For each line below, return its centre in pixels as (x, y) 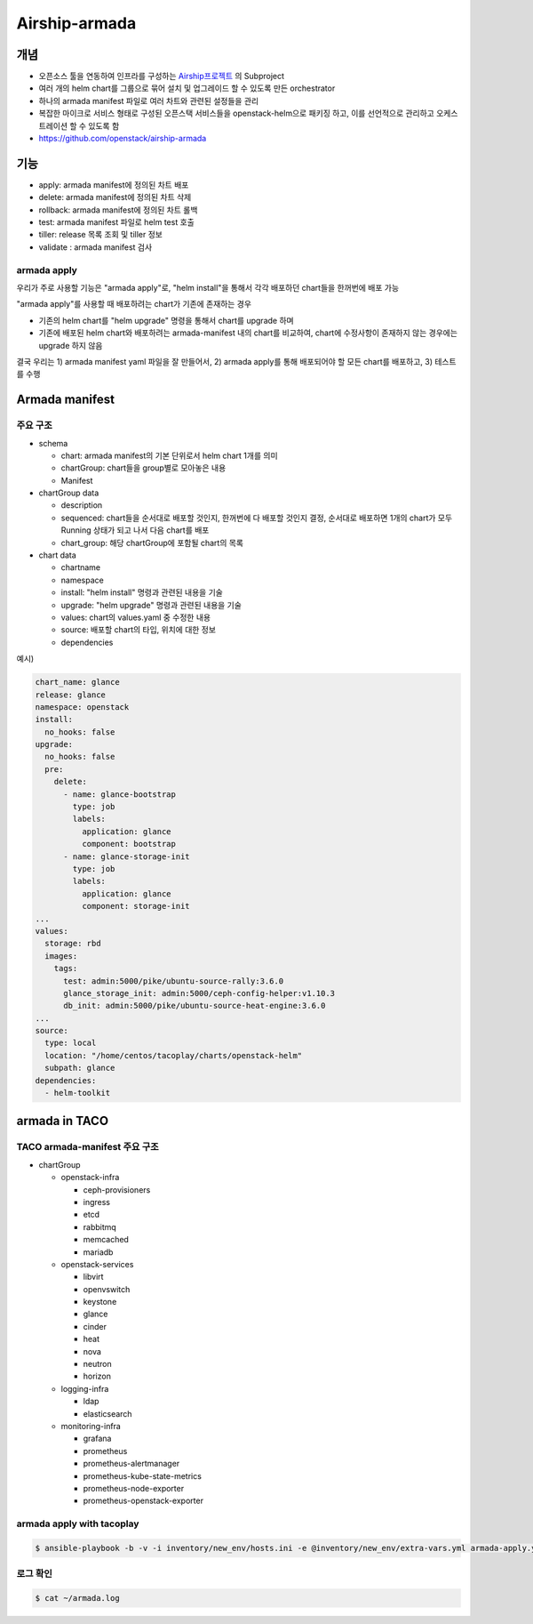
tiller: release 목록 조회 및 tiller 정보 (101, 235)
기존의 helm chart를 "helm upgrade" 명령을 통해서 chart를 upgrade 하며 (166, 320)
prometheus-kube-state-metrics (142, 1475)
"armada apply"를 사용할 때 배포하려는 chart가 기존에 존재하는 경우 (134, 304)
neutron (97, 1364)
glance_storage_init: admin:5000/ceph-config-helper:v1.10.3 (199, 993)
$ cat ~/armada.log (77, 1598)
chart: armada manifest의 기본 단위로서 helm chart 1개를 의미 (170, 455)
